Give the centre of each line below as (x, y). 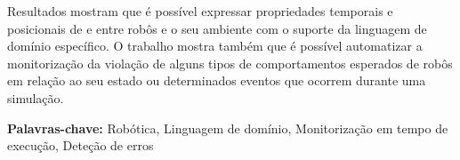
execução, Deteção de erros (81, 145)
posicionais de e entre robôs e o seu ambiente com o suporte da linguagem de (217, 28)
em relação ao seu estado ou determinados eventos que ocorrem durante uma (217, 80)
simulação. (36, 97)
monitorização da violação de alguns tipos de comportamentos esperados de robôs (230, 63)
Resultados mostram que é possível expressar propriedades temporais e (200, 11)
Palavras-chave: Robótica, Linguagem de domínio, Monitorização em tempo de (228, 128)
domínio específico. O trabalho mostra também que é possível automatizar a (215, 46)
